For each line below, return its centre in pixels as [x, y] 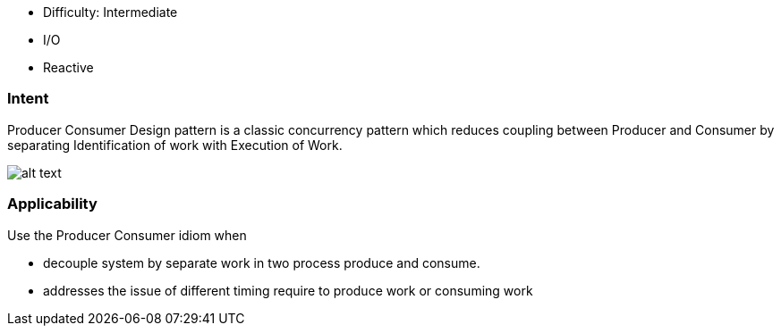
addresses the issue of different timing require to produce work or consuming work [288, 290]
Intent [28, 99]
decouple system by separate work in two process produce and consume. [262, 262]
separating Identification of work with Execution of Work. [175, 145]
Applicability [52, 204]
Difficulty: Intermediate [110, 12]
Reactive [68, 67]
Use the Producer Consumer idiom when [127, 235]
